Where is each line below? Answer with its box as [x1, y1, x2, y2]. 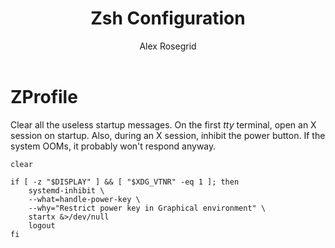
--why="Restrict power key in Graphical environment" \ [28, 203, 267, 213]
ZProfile [10, 85, 78, 108]
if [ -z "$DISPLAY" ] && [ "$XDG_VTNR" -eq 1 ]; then [10, 177, 240, 187]
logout [28, 220, 56, 231]
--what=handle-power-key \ [28, 194, 141, 204]
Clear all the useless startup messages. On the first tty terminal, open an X [10, 118, 317, 131]
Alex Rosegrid [139, 40, 197, 52]
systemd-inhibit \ [28, 185, 105, 196]
